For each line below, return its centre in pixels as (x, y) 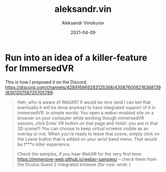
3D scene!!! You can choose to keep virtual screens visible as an (83, 128)
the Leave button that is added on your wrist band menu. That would (87, 139)
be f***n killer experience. (44, 144)
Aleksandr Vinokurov (83, 23)
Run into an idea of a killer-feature (76, 57)
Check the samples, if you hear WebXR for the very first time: (80, 154)
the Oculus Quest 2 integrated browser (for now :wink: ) (74, 164)
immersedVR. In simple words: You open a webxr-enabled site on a (85, 113)
